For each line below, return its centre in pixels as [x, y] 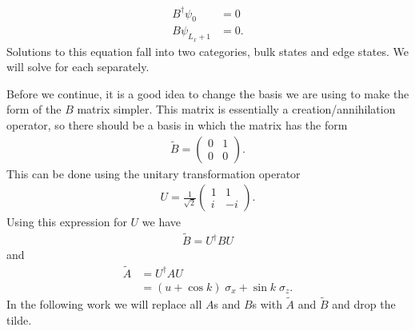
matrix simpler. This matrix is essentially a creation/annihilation [236, 109]
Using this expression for [67, 222]
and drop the [364, 304]
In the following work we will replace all [104, 304]
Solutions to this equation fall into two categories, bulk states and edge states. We [208, 51]
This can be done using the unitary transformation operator [154, 173]
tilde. [19, 319]
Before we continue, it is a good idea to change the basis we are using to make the [208, 93]
